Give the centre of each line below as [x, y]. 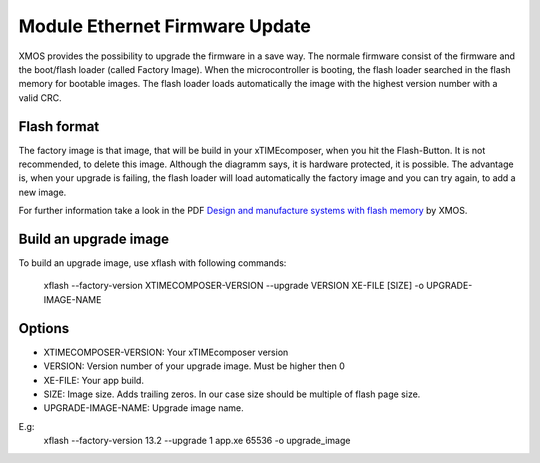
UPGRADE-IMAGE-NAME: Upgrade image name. [143, 408]
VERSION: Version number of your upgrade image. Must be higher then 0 [194, 366]
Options [44, 328]
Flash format [59, 126]
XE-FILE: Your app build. [94, 380]
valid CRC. [40, 97]
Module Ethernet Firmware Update [165, 26]
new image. [42, 192]
